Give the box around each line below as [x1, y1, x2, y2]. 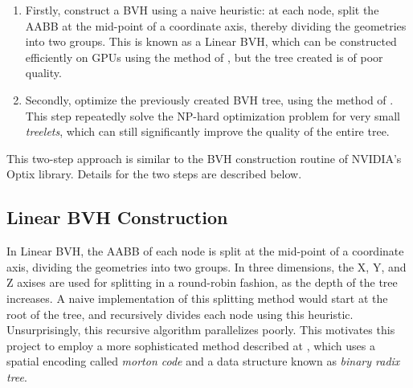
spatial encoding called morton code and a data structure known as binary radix [6, 353, 400, 370]
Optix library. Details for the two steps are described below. [6, 165, 302, 182]
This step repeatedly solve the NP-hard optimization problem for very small [25, 107, 400, 124]
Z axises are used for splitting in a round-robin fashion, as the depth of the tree [6, 274, 398, 291]
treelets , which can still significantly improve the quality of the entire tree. [25, 123, 390, 140]
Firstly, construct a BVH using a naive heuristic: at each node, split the [25, 2, 379, 18]
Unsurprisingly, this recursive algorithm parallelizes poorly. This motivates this [6, 321, 395, 338]
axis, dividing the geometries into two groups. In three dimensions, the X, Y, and [6, 258, 407, 275]
